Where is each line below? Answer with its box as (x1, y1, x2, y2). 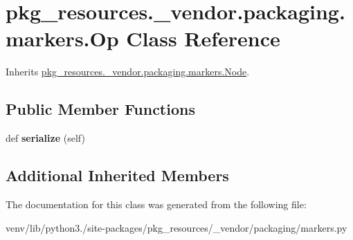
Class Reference (126, 24, 280, 53)
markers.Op (6, 24, 119, 53)
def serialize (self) (6, 131, 85, 145)
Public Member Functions (6, 98, 195, 120)
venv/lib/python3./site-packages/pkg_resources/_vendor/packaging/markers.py (6, 220, 347, 234)
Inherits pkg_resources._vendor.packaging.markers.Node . (6, 64, 250, 79)
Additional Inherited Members (6, 165, 229, 186)
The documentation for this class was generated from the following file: (6, 196, 307, 211)
